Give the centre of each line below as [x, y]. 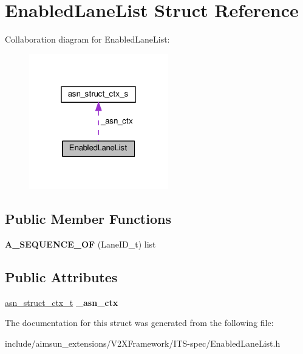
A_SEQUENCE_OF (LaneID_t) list [80, 244]
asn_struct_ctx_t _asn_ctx [62, 302]
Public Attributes [61, 276]
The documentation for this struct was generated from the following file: [139, 323]
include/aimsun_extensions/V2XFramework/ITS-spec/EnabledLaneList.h [143, 343]
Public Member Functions [88, 218]
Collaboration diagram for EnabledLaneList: [87, 39]
